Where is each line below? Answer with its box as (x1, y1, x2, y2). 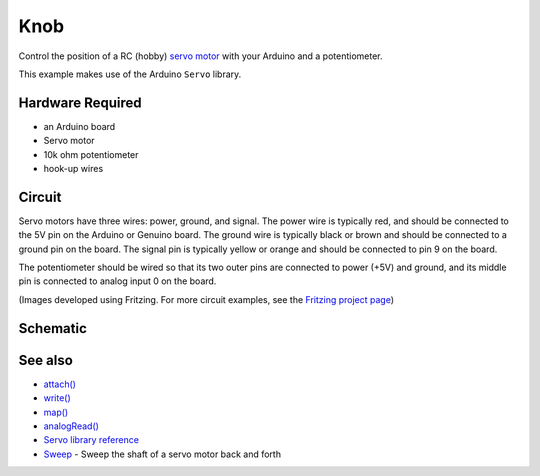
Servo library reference (43, 434, 140, 446)
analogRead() (43, 420, 100, 432)
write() (43, 392, 72, 404)
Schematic (18, 320, 87, 337)
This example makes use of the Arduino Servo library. (18, 68, 242, 80)
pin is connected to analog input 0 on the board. (18, 275, 217, 287)
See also (18, 351, 74, 369)
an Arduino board (43, 120, 116, 132)
